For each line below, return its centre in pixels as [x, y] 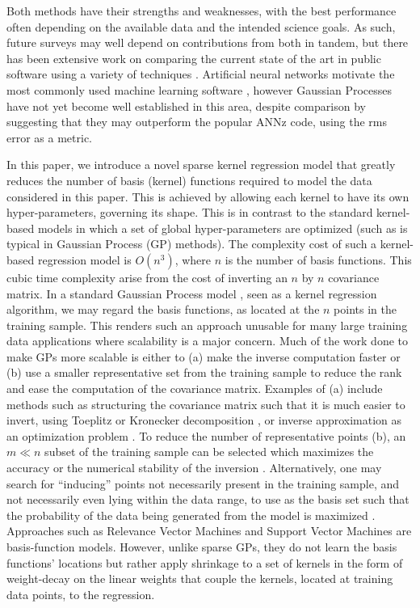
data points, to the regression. [81, 594]
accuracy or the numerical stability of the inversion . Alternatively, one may [194, 468]
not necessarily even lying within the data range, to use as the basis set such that [208, 499]
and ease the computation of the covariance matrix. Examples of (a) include [195, 388]
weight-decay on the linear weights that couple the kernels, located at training [200, 578]
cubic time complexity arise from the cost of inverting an [147, 277]
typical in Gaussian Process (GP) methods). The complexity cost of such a [192, 244]
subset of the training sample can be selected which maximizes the [209, 452]
